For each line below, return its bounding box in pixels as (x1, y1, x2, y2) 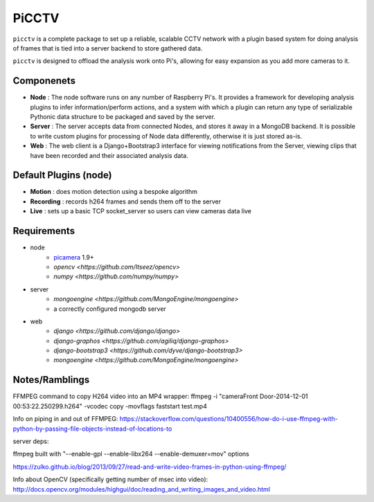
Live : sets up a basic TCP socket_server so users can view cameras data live (30, 207, 252, 215)
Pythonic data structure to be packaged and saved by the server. (30, 113, 216, 121)
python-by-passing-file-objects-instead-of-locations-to (12, 424, 172, 433)
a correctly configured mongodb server (53, 305, 166, 313)
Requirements (12, 225, 75, 237)
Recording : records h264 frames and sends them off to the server (30, 197, 222, 206)
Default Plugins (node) (12, 170, 112, 181)
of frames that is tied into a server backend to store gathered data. (12, 44, 203, 52)
